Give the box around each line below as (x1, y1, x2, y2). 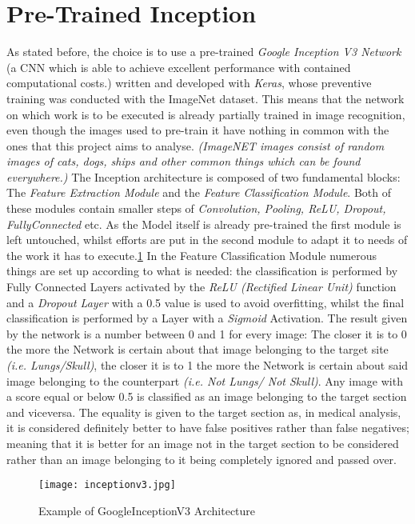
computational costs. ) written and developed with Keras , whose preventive (6, 74, 372, 91)
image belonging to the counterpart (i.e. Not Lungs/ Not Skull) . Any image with (6, 372, 403, 389)
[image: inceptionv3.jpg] (38, 479, 176, 491)
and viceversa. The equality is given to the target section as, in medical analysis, (6, 403, 401, 420)
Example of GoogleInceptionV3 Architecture (38, 502, 256, 518)
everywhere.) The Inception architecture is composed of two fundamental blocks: (6, 168, 401, 185)
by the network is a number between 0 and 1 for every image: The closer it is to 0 (6, 325, 407, 342)
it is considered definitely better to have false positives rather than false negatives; (6, 419, 409, 436)
